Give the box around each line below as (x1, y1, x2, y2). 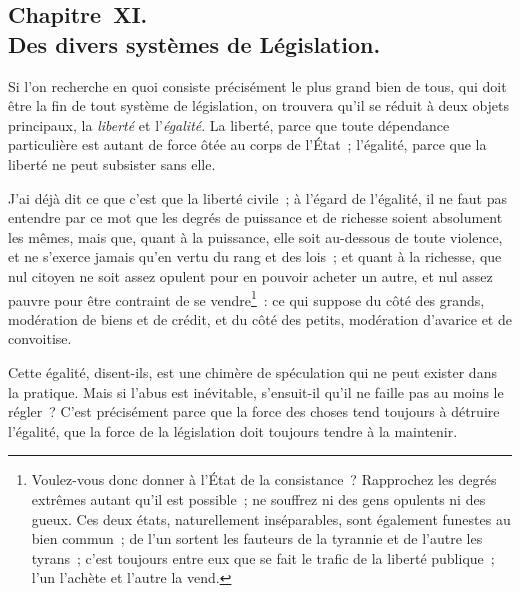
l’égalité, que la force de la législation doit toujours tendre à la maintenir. (8, 420, 458, 441)
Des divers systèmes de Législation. (8, 28, 381, 59)
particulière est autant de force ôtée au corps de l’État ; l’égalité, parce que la (8, 134, 487, 155)
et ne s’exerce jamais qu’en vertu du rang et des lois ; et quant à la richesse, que (8, 246, 502, 267)
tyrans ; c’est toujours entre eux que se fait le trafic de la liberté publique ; (31, 547, 495, 568)
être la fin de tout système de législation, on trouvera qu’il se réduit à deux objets (8, 95, 510, 116)
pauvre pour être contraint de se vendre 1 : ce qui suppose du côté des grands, (8, 286, 485, 310)
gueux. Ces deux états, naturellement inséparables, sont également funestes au (31, 508, 511, 529)
